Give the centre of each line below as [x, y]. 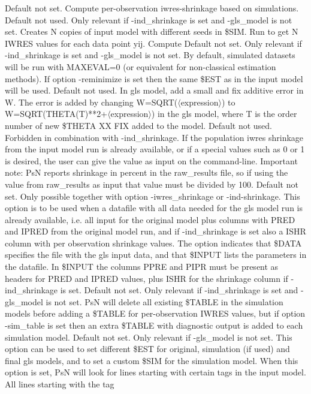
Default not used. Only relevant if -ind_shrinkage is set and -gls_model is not [149, 19]
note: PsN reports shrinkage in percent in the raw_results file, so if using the [147, 172]
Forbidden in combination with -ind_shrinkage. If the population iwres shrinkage [154, 137]
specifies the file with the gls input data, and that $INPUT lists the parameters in [156, 255]
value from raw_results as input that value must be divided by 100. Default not [152, 184]
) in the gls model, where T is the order [224, 114]
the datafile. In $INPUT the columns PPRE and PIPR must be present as [142, 267]
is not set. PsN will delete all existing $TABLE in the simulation [164, 301]
